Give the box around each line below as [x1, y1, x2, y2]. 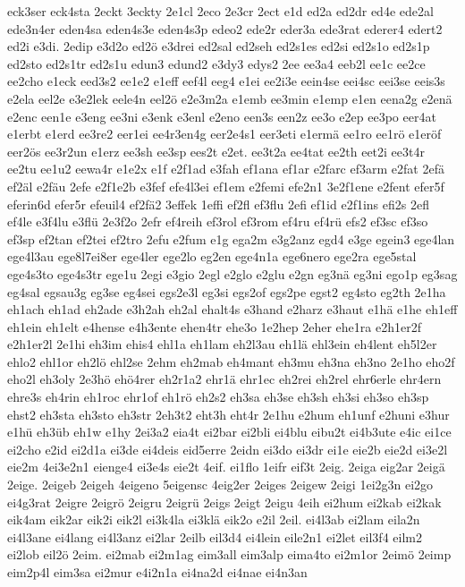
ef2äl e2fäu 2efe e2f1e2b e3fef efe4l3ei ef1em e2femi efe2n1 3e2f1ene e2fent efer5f [7, 176, 444, 195]
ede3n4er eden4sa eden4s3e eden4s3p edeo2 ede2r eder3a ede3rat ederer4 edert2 [7, 19, 443, 38]
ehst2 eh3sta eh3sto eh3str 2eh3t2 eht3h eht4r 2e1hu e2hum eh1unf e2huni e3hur [7, 404, 450, 423]
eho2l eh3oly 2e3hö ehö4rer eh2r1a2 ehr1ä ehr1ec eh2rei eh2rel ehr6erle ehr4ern [7, 370, 442, 388]
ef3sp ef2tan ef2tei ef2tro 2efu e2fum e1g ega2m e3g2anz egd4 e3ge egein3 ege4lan [7, 229, 455, 248]
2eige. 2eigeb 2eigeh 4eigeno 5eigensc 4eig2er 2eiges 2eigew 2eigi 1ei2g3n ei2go [7, 475, 434, 494]
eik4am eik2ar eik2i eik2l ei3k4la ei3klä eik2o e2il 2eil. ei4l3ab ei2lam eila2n [7, 510, 420, 529]
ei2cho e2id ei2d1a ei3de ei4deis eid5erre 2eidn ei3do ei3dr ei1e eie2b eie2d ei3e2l [7, 439, 448, 458]
